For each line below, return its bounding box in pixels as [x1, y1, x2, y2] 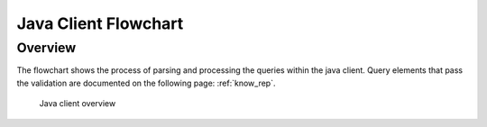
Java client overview [39, 98, 116, 109]
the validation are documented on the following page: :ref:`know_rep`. [16, 77, 276, 88]
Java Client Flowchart [16, 14, 184, 33]
